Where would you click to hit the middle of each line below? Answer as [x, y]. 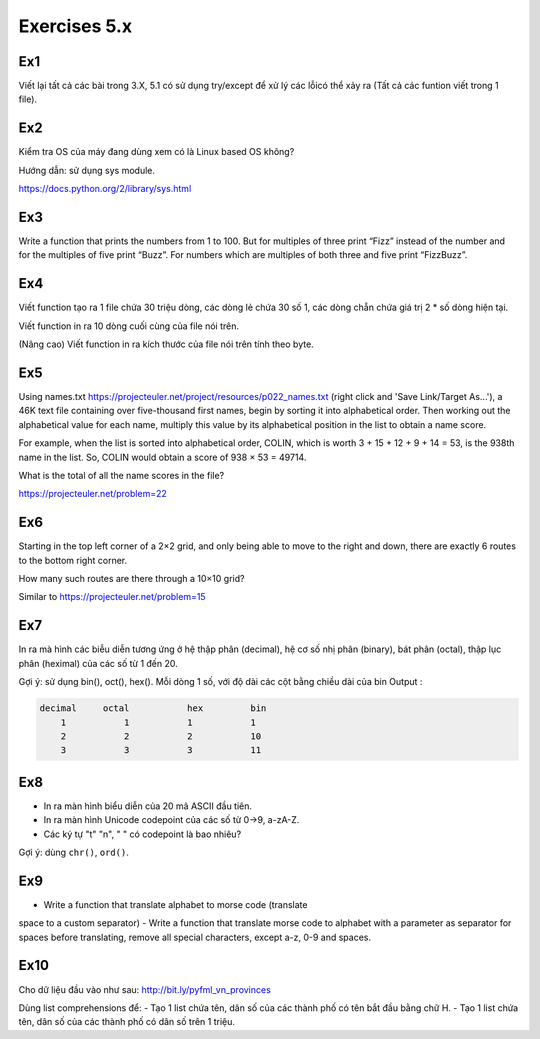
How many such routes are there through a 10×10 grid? [131, 579]
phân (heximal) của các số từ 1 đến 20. [98, 663]
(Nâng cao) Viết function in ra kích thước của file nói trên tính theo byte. [166, 344]
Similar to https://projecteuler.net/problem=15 [112, 597]
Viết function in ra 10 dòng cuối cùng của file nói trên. [129, 326]
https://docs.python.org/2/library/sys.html [105, 189]
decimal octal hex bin [153, 708]
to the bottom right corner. [73, 560]
